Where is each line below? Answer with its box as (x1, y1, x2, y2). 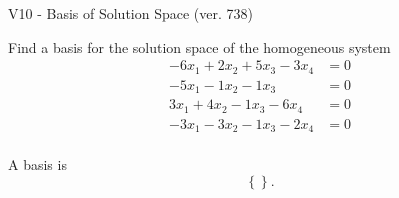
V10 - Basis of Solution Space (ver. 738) (8, 3, 253, 23)
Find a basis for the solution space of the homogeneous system (8, 36, 391, 57)
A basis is (8, 154, 67, 175)
